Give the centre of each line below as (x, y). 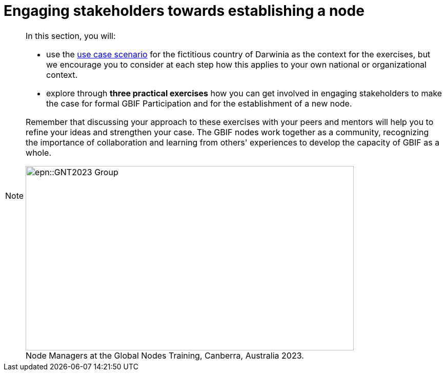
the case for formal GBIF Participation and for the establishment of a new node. (199, 103)
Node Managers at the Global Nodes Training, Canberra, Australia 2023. (165, 355)
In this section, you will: (71, 36)
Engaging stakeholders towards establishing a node (184, 11)
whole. (39, 152)
